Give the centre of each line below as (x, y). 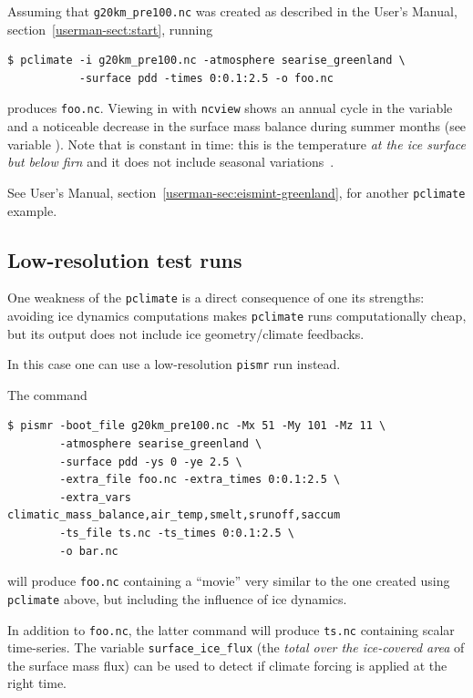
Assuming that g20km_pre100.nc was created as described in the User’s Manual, (232, 11)
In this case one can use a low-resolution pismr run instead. (174, 364)
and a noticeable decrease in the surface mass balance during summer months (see (237, 126)
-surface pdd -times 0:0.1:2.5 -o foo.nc (206, 78)
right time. (37, 683)
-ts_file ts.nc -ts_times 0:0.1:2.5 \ (177, 534)
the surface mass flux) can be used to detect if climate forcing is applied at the (227, 665)
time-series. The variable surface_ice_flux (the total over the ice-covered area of (236, 647)
